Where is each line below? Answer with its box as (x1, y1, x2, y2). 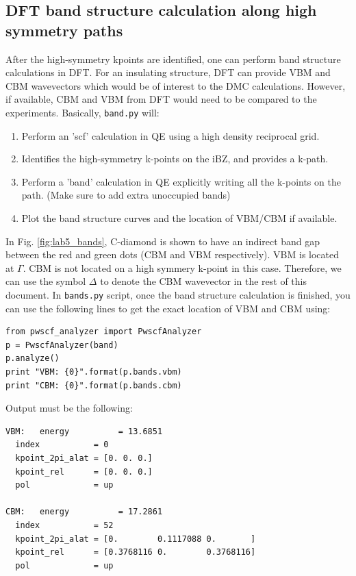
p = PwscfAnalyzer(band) (5, 340, 118, 350)
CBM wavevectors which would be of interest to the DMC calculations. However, (5, 78, 346, 92)
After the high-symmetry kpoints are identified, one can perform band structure (5, 51, 341, 66)
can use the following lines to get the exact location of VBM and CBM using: (5, 301, 331, 315)
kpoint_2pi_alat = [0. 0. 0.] (15, 453, 153, 463)
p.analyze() (5, 353, 60, 364)
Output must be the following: (5, 401, 133, 415)
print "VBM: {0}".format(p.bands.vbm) (5, 367, 182, 377)
